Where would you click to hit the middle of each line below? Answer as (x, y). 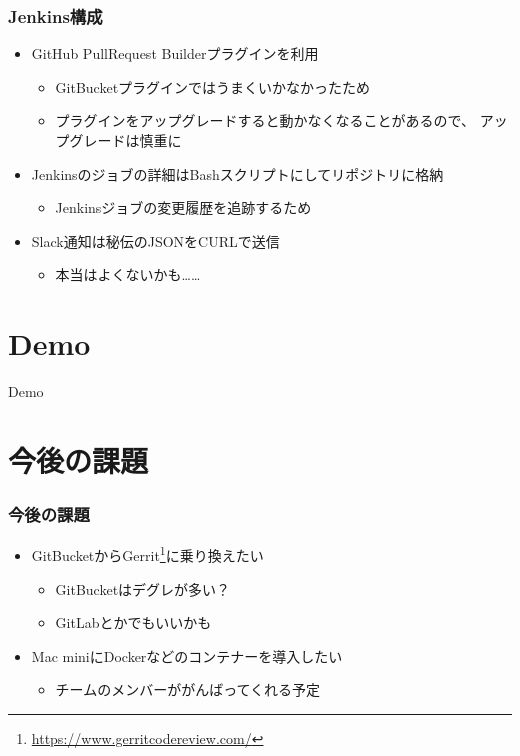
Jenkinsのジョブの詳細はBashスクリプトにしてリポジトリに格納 (237, 173)
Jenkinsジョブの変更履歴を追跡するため (183, 207)
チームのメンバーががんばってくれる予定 (188, 689)
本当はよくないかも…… (128, 274)
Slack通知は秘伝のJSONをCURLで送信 (155, 240)
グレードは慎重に (125, 140)
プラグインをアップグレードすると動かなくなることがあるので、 (265, 120)
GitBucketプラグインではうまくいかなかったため (213, 86)
